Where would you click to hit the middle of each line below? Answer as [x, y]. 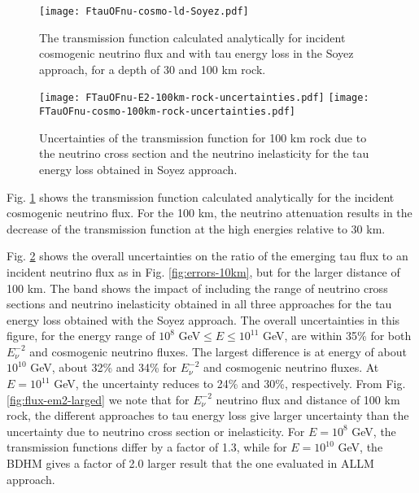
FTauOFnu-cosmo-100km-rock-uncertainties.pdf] [167, 112]
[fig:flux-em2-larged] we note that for [98, 399]
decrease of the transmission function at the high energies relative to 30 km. [196, 228]
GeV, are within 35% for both [337, 336]
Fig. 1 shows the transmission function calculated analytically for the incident [201, 196]
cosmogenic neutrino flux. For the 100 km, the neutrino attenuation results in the [209, 213]
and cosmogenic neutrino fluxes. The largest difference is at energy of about [218, 351]
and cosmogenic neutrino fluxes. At [291, 367]
